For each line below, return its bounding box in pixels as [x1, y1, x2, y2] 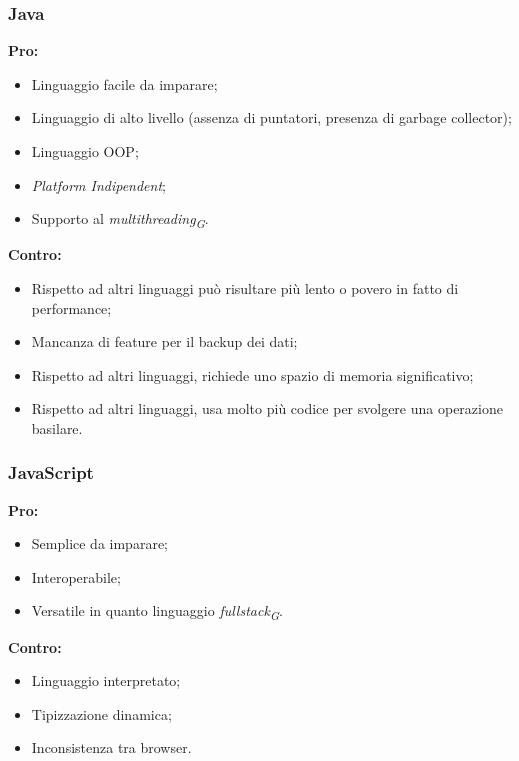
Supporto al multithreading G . [31, 208, 209, 231]
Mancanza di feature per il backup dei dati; [31, 331, 298, 352]
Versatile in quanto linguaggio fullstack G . [31, 600, 283, 624]
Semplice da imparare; [31, 533, 168, 554]
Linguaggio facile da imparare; [31, 73, 218, 94]
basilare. [31, 417, 83, 438]
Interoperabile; [31, 566, 121, 587]
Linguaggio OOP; [31, 141, 139, 161]
